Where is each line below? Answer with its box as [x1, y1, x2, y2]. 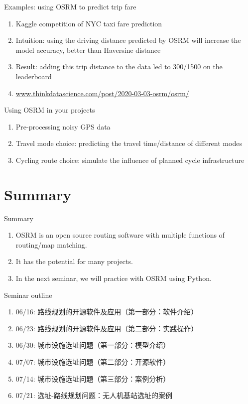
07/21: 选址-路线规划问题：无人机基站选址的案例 [15, 390, 173, 401]
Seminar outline [4, 289, 52, 300]
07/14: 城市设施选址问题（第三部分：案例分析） [15, 373, 170, 384]
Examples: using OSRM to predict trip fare [4, 1, 136, 11]
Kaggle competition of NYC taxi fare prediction [15, 18, 162, 28]
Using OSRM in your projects [4, 105, 95, 115]
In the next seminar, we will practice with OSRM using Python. [15, 273, 212, 283]
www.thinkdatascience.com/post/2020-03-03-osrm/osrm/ [15, 88, 189, 98]
